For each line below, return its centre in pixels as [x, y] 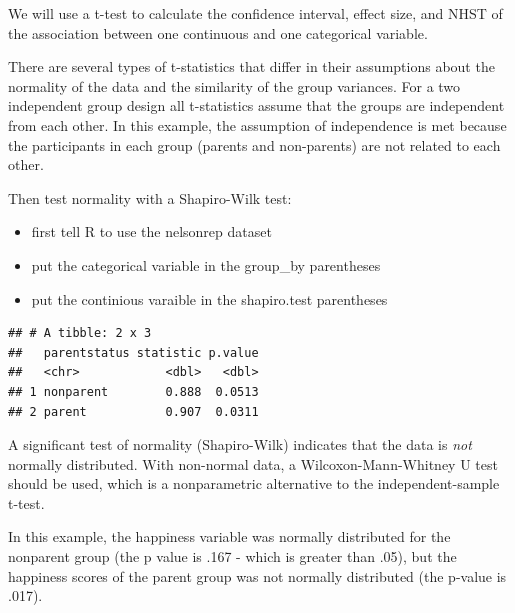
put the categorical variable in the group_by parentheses [206, 264]
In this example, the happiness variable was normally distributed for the [229, 536]
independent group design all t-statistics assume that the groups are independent [256, 105]
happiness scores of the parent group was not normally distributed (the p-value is [257, 575]
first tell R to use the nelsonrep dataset [151, 231]
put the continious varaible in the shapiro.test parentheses [209, 298]
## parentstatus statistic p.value [133, 352]
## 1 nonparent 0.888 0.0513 [133, 391]
